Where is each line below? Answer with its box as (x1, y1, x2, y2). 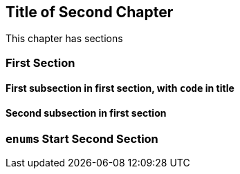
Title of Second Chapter (6, 3, 174, 21)
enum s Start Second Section (6, 131, 158, 146)
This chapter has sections (6, 32, 123, 45)
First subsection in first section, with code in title (6, 82, 234, 95)
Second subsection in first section (6, 107, 167, 119)
